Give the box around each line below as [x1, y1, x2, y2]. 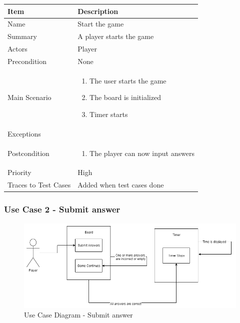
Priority [7, 167, 31, 177]
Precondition [7, 55, 47, 66]
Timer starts [89, 108, 128, 119]
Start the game [77, 18, 124, 29]
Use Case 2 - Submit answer [4, 203, 120, 215]
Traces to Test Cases [7, 179, 71, 190]
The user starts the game [89, 75, 166, 85]
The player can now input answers [89, 147, 194, 158]
